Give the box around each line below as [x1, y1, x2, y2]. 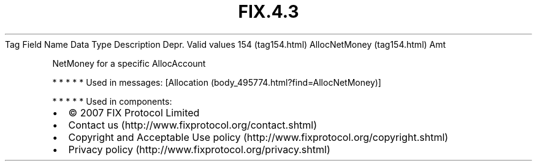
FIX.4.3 [238, 1, 299, 22]
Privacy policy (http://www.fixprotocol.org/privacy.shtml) [68, 143, 330, 156]
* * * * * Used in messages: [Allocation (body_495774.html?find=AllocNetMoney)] [52, 77, 381, 88]
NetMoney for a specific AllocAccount [52, 58, 206, 69]
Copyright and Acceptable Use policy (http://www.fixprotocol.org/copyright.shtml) [68, 130, 449, 143]
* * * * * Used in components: [52, 96, 172, 107]
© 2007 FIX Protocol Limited [68, 106, 200, 119]
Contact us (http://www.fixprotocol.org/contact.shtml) [68, 118, 318, 131]
